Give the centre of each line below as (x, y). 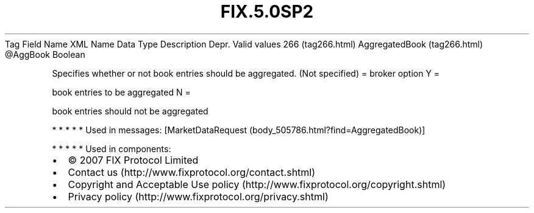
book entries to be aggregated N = (121, 92)
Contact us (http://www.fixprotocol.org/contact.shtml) (192, 172)
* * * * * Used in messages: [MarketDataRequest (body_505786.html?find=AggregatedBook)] (239, 130)
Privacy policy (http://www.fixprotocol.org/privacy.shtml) (198, 196)
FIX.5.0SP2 (267, 12)
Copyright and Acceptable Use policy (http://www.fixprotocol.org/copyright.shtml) (257, 184)
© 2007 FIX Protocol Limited (133, 160)
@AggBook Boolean (45, 54)
